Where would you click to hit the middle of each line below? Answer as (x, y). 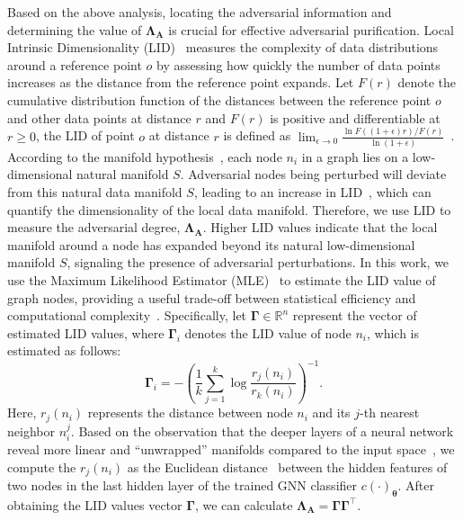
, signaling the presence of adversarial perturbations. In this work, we (258, 262)
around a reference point (75, 64)
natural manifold (123, 174)
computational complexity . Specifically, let (127, 315)
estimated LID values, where (86, 332)
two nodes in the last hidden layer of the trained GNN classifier (183, 485)
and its (331, 412)
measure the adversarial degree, (94, 227)
